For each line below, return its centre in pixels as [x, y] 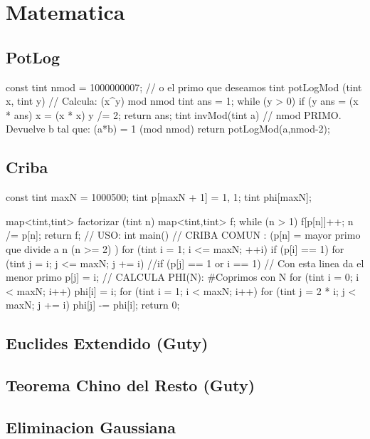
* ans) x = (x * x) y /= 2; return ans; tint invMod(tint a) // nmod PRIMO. [174, 114]
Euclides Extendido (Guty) [107, 343]
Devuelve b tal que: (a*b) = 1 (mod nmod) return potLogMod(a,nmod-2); [168, 129]
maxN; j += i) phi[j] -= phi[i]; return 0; [93, 305]
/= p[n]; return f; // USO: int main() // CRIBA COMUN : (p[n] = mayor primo [183, 235]
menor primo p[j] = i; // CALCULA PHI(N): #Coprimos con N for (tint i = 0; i [183, 277]
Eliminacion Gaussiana [91, 427]
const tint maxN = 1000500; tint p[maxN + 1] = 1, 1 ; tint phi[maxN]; [159, 197]
